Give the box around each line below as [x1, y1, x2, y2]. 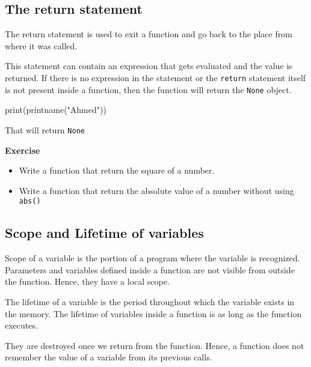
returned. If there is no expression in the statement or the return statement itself [5, 71, 306, 83]
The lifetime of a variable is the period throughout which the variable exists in [5, 295, 295, 308]
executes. [5, 319, 38, 332]
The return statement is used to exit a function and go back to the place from [5, 28, 292, 40]
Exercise [5, 144, 40, 156]
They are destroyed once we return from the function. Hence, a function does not [5, 339, 304, 351]
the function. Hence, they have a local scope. [5, 275, 170, 288]
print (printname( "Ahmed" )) [5, 103, 106, 116]
